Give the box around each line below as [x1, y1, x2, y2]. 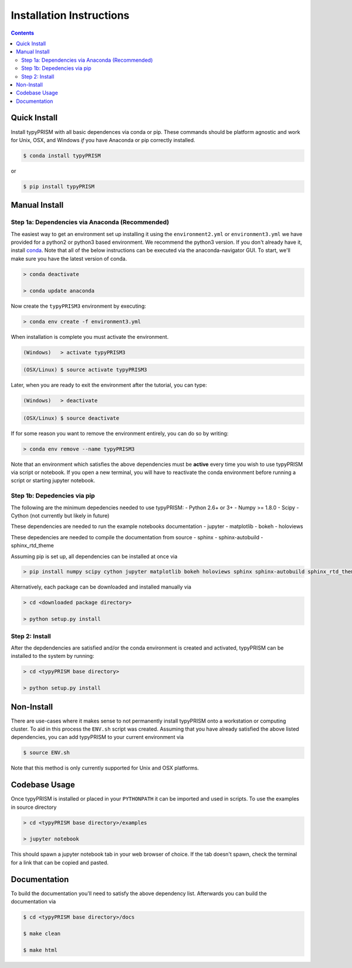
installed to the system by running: [11, 653, 94, 660]
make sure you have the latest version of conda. [11, 255, 127, 262]
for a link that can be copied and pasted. [11, 859, 109, 866]
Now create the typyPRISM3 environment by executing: [11, 302, 147, 310]
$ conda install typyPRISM [23, 152, 101, 159]
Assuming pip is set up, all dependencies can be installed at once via [11, 553, 178, 560]
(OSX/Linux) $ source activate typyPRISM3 [23, 367, 147, 373]
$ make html [23, 946, 58, 953]
